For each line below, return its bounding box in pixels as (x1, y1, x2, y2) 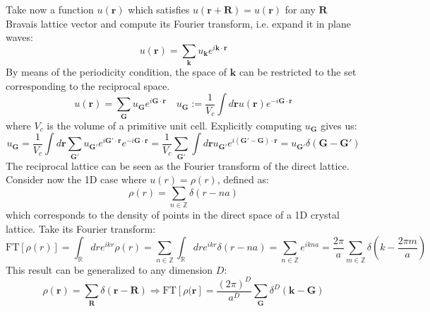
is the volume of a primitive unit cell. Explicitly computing (47, 117, 302, 132)
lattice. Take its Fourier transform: (6, 221, 156, 236)
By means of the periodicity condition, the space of (6, 64, 227, 79)
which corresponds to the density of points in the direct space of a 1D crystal (6, 207, 340, 222)
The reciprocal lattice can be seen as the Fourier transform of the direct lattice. (6, 158, 350, 173)
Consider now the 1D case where (6, 172, 147, 187)
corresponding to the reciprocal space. (6, 78, 170, 93)
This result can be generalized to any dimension (6, 262, 213, 277)
